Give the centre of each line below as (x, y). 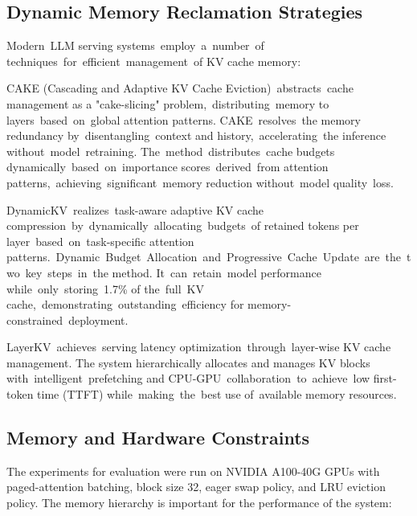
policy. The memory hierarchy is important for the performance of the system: (199, 503)
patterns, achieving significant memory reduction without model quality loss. (200, 182)
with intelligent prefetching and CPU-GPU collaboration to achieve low (188, 378)
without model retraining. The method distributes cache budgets (171, 151)
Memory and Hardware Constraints (158, 438)
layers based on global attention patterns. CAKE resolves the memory (184, 119)
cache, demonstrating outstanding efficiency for (125, 304)
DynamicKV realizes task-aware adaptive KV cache (135, 209)
